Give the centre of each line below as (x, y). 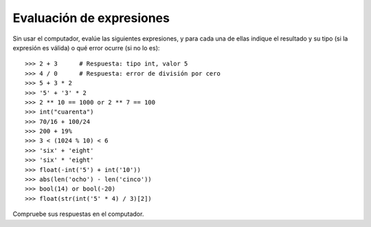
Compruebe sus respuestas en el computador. (78, 214)
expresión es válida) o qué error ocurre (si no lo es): (86, 47)
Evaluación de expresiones (91, 18)
